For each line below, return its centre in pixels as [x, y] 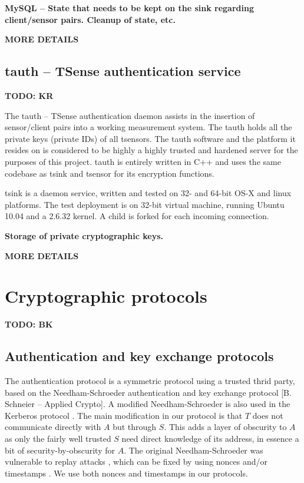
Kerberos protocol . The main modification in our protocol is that [124, 415]
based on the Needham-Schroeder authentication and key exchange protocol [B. [148, 392]
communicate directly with [53, 427]
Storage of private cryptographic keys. [84, 235]
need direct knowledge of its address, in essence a [210, 438]
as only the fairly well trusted [58, 438]
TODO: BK [29, 324]
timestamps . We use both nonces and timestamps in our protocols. [126, 473]
